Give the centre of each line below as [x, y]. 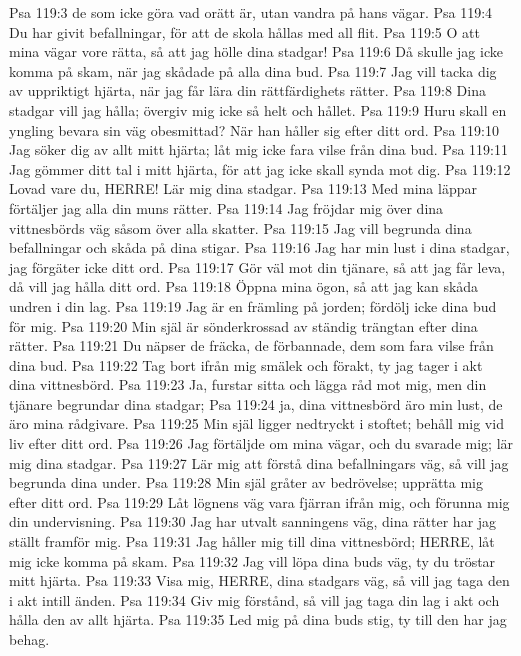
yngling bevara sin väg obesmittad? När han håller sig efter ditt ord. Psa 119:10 [254, 129]
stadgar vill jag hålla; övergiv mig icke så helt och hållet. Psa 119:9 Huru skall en [258, 109]
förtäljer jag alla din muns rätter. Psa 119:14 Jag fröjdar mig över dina [226, 207]
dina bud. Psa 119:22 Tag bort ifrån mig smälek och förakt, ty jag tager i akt [246, 364]
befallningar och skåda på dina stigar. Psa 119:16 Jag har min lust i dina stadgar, [259, 247]
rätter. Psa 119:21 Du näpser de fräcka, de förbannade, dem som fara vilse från [251, 345]
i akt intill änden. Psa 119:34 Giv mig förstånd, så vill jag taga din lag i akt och [254, 599]
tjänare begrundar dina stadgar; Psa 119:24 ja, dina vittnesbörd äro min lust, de [256, 403]
